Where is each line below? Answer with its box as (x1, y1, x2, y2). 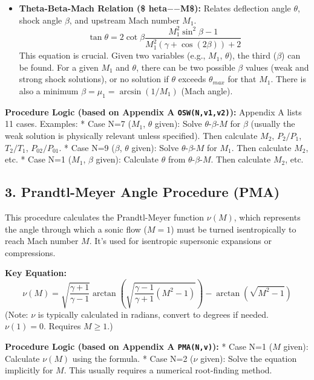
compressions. (5, 246, 56, 259)
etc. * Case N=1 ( (5, 153, 72, 166)
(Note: (5, 308, 28, 320)
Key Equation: (5, 266, 67, 279)
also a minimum (19, 84, 79, 97)
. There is (270, 72, 306, 85)
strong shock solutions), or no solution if (19, 72, 169, 85)
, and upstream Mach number (69, 13, 180, 26)
